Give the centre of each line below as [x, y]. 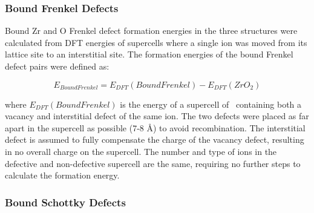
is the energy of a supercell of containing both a [211, 104]
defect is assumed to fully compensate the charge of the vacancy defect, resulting [155, 139]
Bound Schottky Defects [65, 202]
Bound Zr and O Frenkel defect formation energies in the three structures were [151, 31]
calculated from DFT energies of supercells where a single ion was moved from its [156, 42]
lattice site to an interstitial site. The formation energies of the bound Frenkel [149, 54]
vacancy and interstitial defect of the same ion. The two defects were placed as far [157, 116]
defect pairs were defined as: [57, 66]
